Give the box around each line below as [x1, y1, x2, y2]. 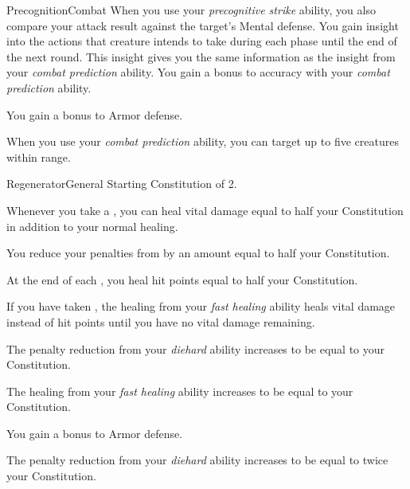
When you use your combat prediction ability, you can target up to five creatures [6, 133, 399, 150]
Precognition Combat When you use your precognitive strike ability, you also [6, 2, 376, 18]
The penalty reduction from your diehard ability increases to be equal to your [6, 340, 385, 357]
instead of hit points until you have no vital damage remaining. [6, 313, 315, 330]
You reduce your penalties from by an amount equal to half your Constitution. [6, 244, 390, 261]
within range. [6, 148, 71, 165]
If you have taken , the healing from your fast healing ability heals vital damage [6, 298, 396, 315]
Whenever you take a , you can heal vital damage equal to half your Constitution [6, 201, 404, 218]
